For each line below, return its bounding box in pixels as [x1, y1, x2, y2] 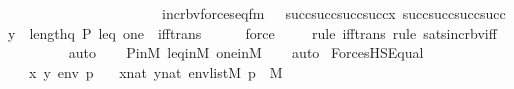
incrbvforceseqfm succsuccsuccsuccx [161, 3, 396, 23]
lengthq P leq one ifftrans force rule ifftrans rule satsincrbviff [29, 22, 497, 43]
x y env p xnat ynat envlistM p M [28, 61, 283, 82]
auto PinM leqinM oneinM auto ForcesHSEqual [68, 42, 424, 63]
